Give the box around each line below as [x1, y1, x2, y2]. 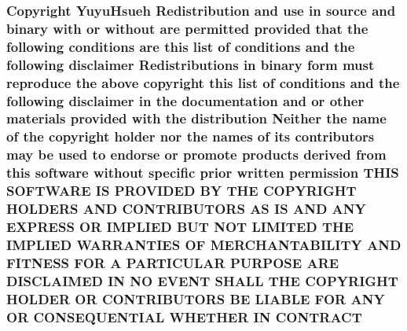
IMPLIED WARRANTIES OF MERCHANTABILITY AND [6, 234, 401, 254]
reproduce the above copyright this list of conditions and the [6, 72, 400, 92]
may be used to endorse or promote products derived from [6, 145, 387, 164]
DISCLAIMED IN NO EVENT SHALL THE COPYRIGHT [6, 270, 398, 290]
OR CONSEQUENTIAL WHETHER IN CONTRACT [6, 307, 362, 326]
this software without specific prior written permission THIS [6, 163, 399, 182]
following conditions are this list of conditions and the [6, 36, 355, 56]
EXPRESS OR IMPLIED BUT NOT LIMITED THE [6, 216, 354, 236]
